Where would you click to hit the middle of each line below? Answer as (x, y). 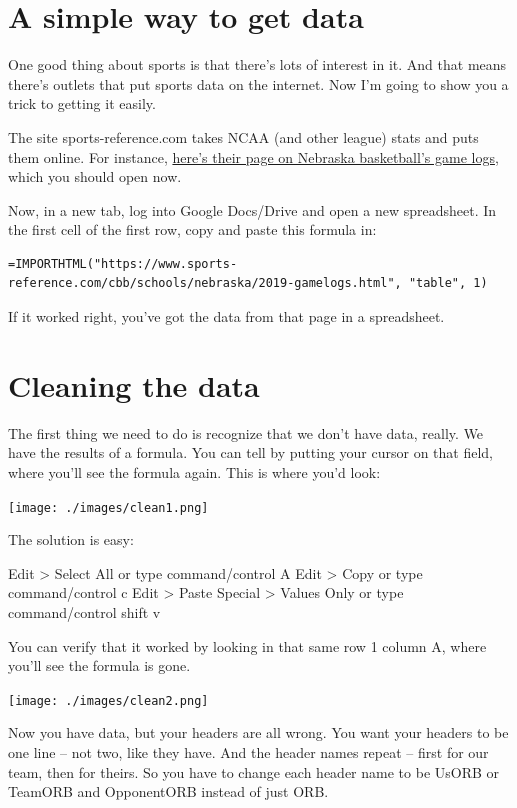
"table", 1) (448, 283)
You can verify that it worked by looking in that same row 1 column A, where (247, 645)
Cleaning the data (134, 384)
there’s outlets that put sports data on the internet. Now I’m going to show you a (258, 83)
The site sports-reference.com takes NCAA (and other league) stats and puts (243, 136)
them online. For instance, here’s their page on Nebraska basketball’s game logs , (253, 156)
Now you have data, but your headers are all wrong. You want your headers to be (258, 732)
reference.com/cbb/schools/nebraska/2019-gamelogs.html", (205, 283)
